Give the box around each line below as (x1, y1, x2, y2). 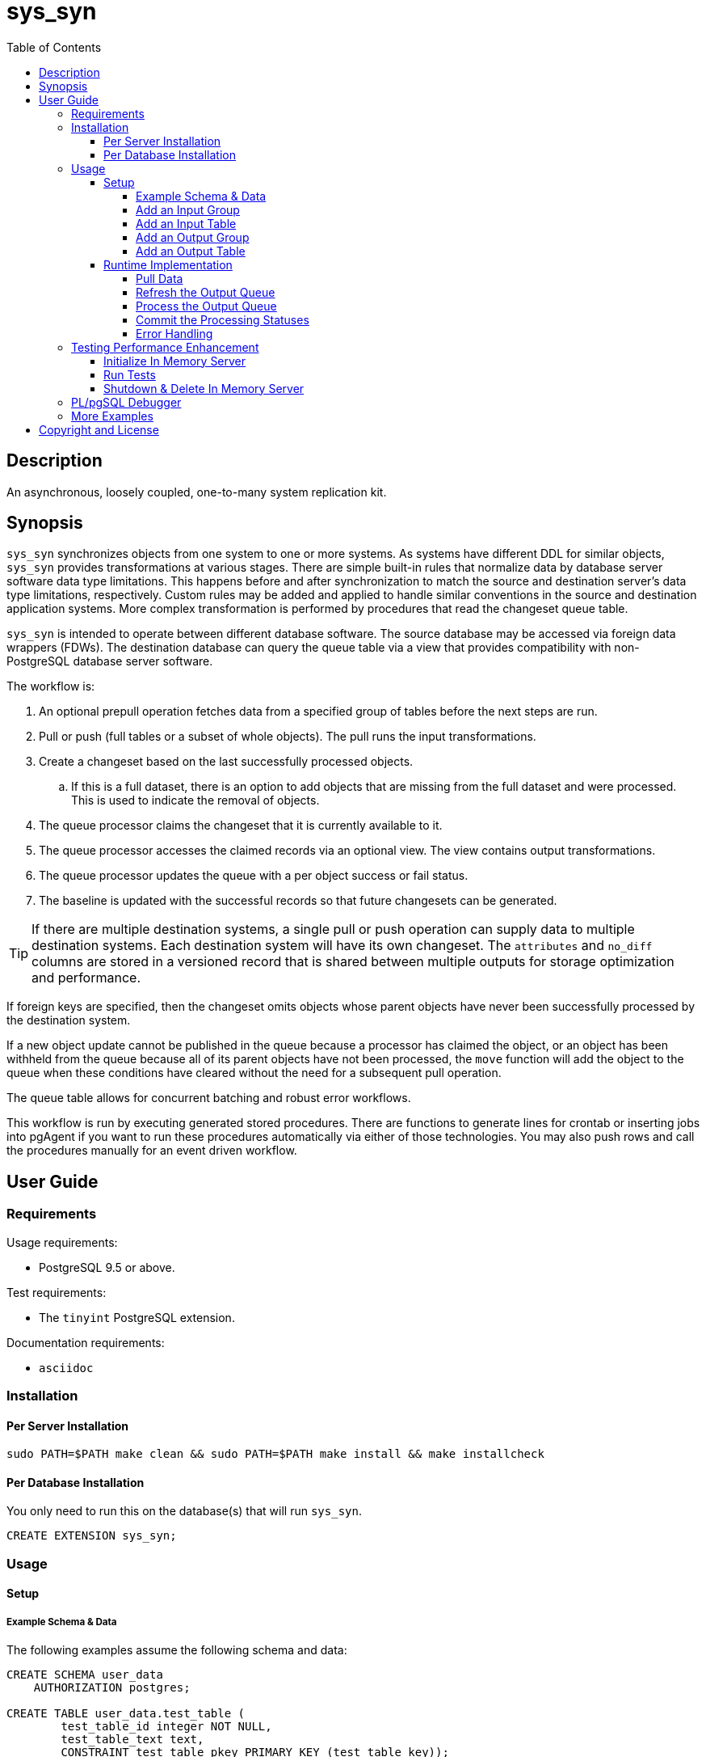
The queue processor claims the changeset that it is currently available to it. (39, 818, 443, 833)
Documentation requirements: (6, 1335, 165, 1349)
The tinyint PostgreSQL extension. (39, 1310, 235, 1324)
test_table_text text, (61, 1733, 204, 1746)
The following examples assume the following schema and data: (6, 1643, 347, 1658)
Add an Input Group (136, 202, 240, 217)
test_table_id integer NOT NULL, (61, 1720, 272, 1734)
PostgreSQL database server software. (6, 654, 213, 669)
